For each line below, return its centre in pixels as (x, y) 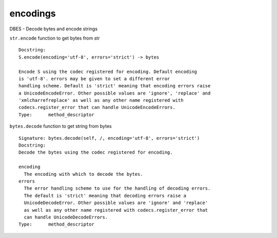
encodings (33, 13)
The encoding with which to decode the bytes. (83, 174)
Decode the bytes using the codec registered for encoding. (96, 152)
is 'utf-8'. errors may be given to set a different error (94, 79)
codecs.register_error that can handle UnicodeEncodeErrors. (97, 107)
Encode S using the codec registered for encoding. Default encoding (108, 71)
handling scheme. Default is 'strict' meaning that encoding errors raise (115, 86)
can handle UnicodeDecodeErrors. (66, 217)
